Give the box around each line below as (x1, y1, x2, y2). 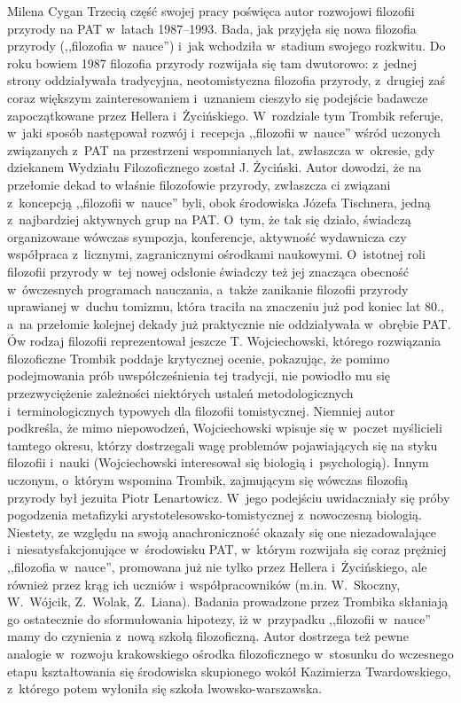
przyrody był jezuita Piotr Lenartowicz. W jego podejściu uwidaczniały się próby (7, 488, 450, 506)
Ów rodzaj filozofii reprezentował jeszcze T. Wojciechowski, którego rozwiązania (7, 332, 441, 350)
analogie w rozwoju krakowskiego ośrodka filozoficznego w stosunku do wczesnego (7, 644, 454, 662)
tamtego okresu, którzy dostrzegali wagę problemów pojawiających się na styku (7, 435, 438, 454)
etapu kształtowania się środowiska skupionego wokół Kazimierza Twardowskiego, (7, 661, 451, 680)
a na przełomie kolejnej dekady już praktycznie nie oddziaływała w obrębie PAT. (7, 314, 451, 332)
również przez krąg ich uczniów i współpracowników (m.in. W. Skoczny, (7, 574, 401, 593)
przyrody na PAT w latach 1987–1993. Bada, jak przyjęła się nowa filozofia (7, 19, 417, 37)
